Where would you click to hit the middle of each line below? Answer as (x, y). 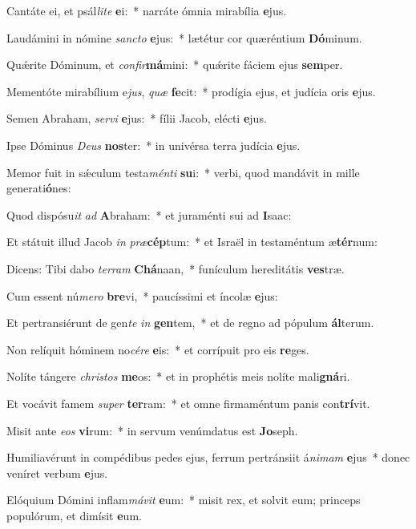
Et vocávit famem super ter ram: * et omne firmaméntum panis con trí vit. (188, 403)
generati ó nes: (39, 188)
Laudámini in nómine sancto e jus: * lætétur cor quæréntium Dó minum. (184, 37)
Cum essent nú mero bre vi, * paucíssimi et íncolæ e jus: (142, 295)
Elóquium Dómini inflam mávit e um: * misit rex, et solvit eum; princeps (184, 500)
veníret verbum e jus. (57, 472)
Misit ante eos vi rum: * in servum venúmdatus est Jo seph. (152, 430)
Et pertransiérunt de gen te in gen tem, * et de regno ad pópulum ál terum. (190, 323)
